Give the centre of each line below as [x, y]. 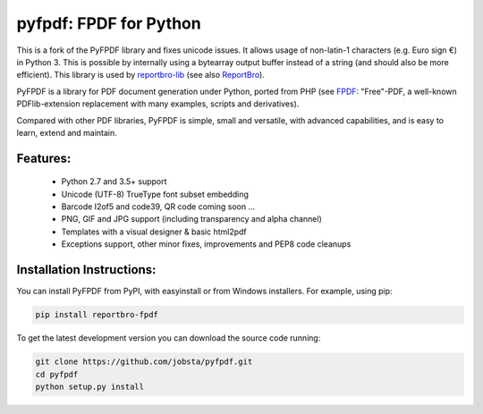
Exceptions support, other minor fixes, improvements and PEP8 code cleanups [206, 244]
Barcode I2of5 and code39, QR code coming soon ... [158, 207]
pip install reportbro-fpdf [97, 315]
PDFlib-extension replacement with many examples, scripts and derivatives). [158, 104]
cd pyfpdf [57, 374]
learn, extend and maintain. [67, 132]
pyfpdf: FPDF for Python [109, 23]
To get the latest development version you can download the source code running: [169, 338]
